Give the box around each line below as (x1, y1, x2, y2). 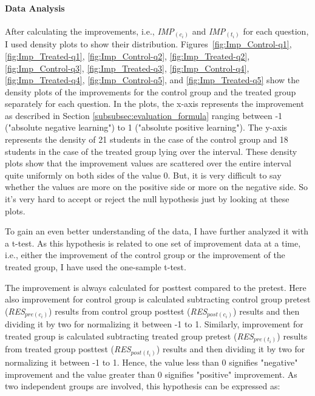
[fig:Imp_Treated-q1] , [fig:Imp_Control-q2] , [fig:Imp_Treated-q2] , (5, 49, 250, 62)
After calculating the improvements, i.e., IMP (5, 24, 174, 37)
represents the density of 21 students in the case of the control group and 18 (5, 133, 288, 146)
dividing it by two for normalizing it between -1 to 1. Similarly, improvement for (5, 318, 303, 330)
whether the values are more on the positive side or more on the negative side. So (5, 180, 308, 193)
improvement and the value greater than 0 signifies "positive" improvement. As (5, 367, 297, 380)
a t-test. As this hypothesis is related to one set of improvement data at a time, (5, 236, 301, 249)
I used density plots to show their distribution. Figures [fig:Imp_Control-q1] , (5, 38, 292, 50)
